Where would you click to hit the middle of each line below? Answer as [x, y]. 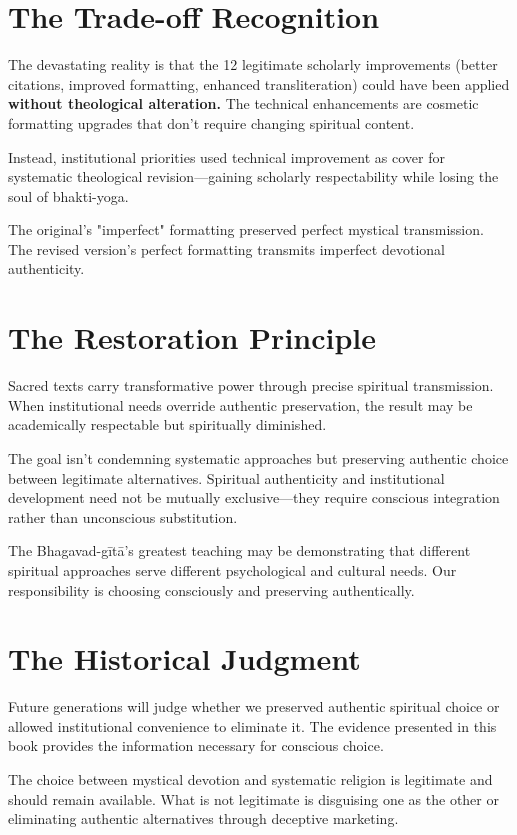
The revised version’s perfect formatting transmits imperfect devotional [226, 248]
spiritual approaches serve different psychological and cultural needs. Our [232, 569]
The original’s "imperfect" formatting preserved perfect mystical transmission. [246, 229]
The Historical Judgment [184, 658]
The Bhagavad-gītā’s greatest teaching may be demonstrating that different [239, 550]
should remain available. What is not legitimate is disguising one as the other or [253, 798]
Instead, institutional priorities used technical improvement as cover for [226, 156]
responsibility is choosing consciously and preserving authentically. [211, 589]
